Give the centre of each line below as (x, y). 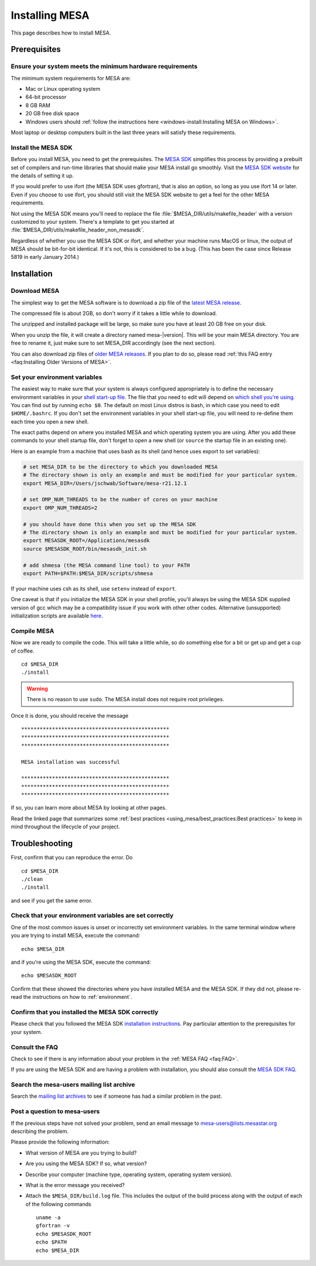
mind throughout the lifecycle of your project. (65, 827)
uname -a (48, 1218)
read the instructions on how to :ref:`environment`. (71, 997)
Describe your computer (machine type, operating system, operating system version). (129, 1174)
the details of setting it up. (42, 175)
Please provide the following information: (60, 1142)
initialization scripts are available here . (57, 616)
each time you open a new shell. (50, 421)
